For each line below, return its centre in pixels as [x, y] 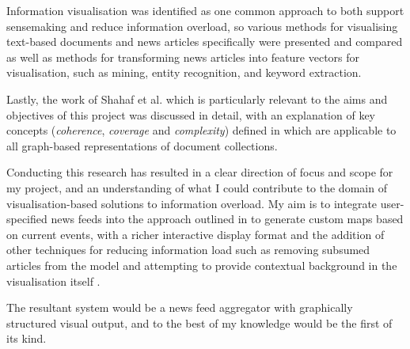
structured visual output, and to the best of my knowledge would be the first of [199, 322]
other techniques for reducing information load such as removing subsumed [188, 250]
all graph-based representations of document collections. [142, 145]
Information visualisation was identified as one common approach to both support [205, 10]
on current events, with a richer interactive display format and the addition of [196, 234]
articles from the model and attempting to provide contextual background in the [202, 265]
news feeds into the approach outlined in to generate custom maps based [227, 219]
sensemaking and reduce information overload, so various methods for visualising [202, 26]
